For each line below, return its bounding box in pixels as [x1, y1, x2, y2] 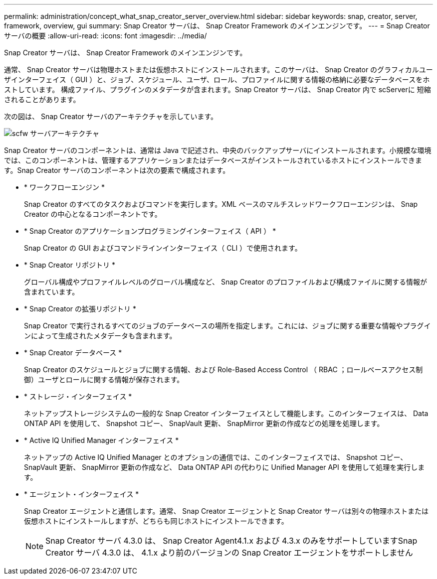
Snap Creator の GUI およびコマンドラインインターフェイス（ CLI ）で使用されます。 [24, 244, 302, 252]
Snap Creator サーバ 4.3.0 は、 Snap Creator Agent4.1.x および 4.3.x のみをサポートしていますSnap [45, 536, 418, 546]
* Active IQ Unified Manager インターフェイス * [24, 436, 179, 444]
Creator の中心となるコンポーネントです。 [24, 210, 162, 218]
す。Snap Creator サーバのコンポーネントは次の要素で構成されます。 [4, 166, 230, 174]
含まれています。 [24, 288, 79, 296]
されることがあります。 [4, 95, 80, 104]
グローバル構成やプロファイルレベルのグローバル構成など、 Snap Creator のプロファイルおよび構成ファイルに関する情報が [24, 278, 428, 286]
